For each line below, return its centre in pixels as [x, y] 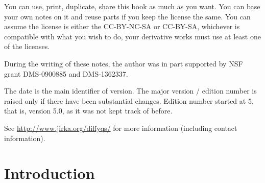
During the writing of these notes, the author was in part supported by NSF [124, 63]
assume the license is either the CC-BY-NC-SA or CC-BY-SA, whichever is [122, 26]
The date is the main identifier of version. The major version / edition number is [130, 91]
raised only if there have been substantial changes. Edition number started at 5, [129, 100]
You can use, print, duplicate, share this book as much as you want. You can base [132, 6]
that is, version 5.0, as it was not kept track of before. [88, 111]
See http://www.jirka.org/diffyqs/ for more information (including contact [121, 128]
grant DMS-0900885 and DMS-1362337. [66, 73]
